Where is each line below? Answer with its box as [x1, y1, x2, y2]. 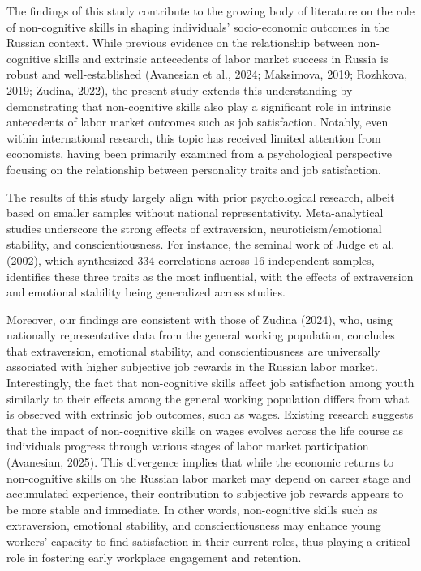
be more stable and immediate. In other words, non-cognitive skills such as [6, 501, 378, 518]
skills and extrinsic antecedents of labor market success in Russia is [54, 49, 389, 66]
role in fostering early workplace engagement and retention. [6, 548, 302, 565]
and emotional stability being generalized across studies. [6, 283, 286, 300]
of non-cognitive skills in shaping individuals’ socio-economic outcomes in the [6, 18, 390, 35]
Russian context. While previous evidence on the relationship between [6, 34, 354, 51]
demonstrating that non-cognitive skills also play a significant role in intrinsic [6, 97, 391, 114]
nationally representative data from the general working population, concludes [6, 326, 395, 343]
